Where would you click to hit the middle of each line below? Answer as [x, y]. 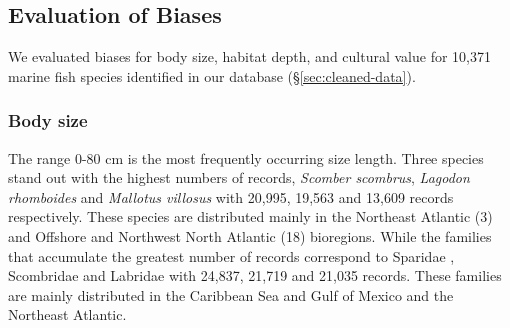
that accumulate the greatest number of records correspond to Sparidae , [231, 255]
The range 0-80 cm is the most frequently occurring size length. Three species [246, 157]
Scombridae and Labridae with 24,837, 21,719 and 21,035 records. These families [255, 275]
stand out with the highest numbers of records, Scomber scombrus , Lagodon [239, 177]
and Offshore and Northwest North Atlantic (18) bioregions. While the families [250, 235]
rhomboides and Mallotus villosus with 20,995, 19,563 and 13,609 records [231, 196]
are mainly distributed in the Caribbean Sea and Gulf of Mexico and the [231, 294]
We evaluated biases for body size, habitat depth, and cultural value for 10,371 [249, 56]
